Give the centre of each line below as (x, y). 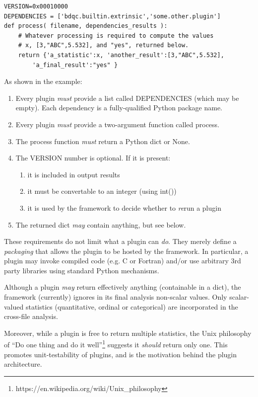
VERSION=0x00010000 (36, 6)
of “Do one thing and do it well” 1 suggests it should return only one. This (116, 344)
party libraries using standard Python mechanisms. (82, 270)
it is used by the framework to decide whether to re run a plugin (124, 207)
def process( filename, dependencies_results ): (86, 26)
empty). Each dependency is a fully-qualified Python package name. (119, 108)
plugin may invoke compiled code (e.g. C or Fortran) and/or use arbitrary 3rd (123, 261)
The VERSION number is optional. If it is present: (93, 158)
